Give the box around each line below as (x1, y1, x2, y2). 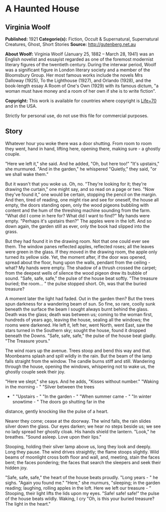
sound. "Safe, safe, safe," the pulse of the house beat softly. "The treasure (5, 275, 158, 281)
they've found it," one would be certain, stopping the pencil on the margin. (5, 191, 158, 197)
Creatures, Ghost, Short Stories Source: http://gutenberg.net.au (5, 41, 136, 47)
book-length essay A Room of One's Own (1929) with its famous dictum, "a (5, 83, 159, 89)
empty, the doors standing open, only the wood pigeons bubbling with (5, 202, 149, 208)
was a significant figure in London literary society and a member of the (5, 67, 151, 73)
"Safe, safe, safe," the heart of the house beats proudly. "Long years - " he (5, 474, 158, 480)
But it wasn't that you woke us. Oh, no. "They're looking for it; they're (5, 180, 147, 187)
